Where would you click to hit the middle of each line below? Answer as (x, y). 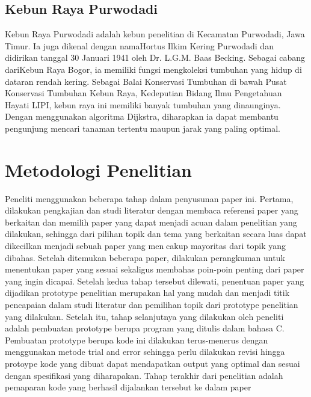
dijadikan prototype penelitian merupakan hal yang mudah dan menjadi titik (147, 293)
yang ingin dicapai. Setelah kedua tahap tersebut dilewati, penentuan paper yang (155, 281)
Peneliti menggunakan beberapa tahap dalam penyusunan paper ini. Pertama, (149, 198)
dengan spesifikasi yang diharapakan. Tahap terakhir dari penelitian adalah (144, 375)
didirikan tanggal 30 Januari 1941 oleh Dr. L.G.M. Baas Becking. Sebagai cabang (155, 57)
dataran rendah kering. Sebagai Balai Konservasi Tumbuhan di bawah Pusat (146, 81)
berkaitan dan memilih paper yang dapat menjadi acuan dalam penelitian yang (151, 222)
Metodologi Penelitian (98, 169)
